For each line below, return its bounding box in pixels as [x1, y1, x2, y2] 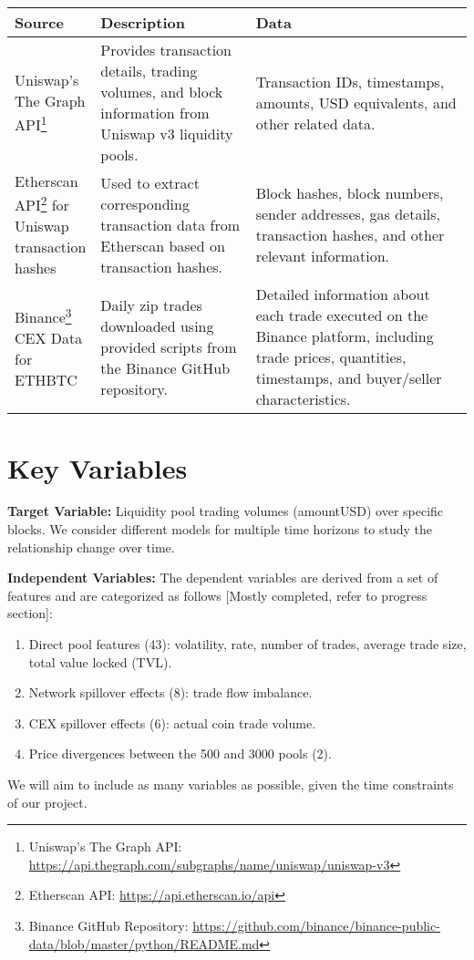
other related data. [255, 112, 376, 134]
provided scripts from [100, 335, 237, 357]
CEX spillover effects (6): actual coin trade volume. [28, 713, 316, 732]
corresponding [100, 192, 190, 214]
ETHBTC [15, 368, 77, 390]
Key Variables [7, 449, 188, 486]
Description [100, 12, 185, 33]
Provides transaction [100, 39, 232, 60]
